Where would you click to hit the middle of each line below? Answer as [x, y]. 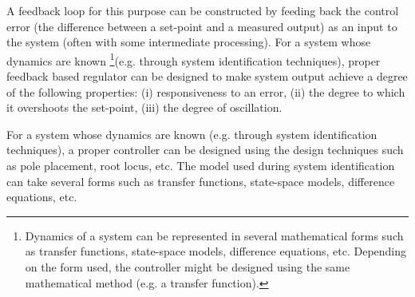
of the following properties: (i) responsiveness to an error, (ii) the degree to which [206, 91]
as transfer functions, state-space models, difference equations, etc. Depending [216, 251]
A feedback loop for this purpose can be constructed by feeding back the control [203, 10]
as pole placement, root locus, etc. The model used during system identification [201, 165]
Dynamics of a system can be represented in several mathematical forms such [214, 235]
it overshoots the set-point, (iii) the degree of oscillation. [144, 107]
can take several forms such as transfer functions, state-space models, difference [201, 181]
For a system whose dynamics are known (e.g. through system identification [192, 134]
